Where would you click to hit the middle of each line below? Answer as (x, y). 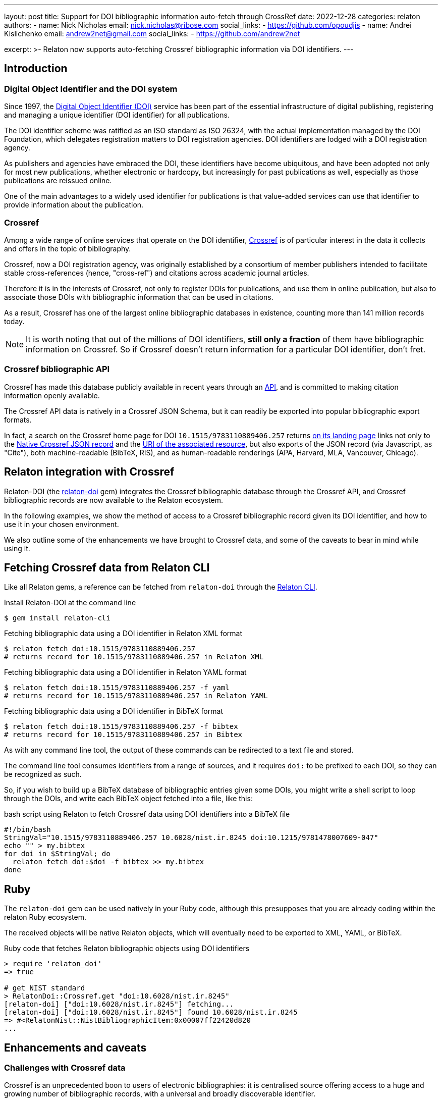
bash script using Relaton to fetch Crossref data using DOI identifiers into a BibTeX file (147, 814)
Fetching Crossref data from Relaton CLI (107, 567)
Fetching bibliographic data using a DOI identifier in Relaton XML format (123, 634)
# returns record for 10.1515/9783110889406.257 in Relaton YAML (136, 696)
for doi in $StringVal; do (57, 854)
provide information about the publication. (74, 205)
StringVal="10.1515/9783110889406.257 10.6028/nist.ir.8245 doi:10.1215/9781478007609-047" (191, 838)
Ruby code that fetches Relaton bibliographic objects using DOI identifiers (127, 949)
